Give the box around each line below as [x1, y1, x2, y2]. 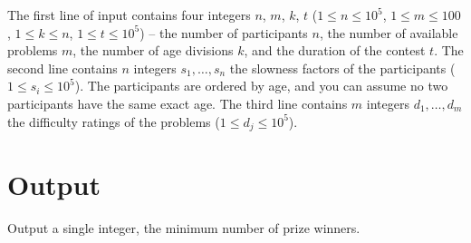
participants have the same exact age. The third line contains [7, 93, 348, 112]
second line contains [7, 58, 118, 77]
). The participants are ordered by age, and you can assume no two [74, 76, 448, 95]
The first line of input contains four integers [7, 5, 251, 24]
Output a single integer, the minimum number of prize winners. [7, 219, 360, 238]
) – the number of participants [139, 23, 308, 42]
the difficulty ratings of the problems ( [7, 112, 220, 131]
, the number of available [319, 23, 458, 42]
